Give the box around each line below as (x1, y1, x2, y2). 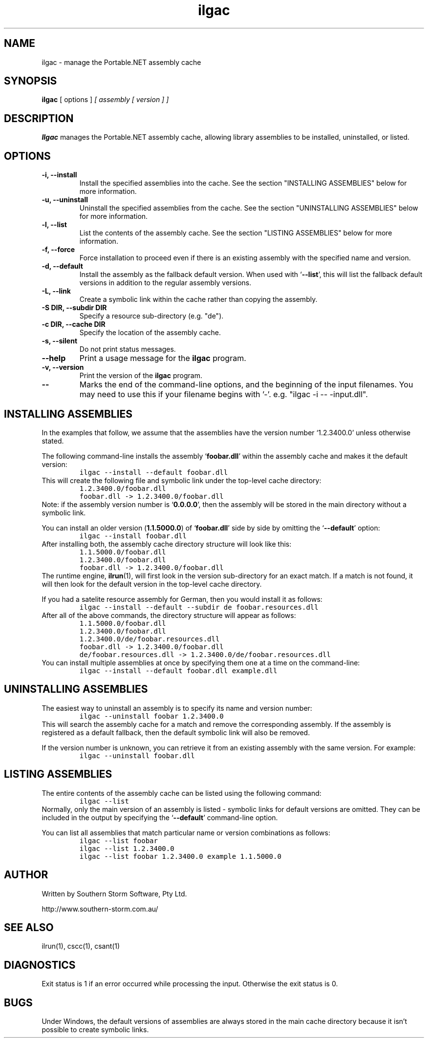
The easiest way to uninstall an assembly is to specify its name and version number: (42, 703, 312, 712)
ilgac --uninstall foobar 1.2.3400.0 (79, 712, 224, 720)
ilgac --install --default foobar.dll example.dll (79, 666, 278, 675)
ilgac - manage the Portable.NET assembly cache (42, 58, 201, 66)
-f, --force (42, 245, 75, 254)
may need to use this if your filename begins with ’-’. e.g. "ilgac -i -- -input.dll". (79, 389, 368, 400)
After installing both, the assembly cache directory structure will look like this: (42, 539, 292, 548)
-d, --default (42, 262, 83, 271)
